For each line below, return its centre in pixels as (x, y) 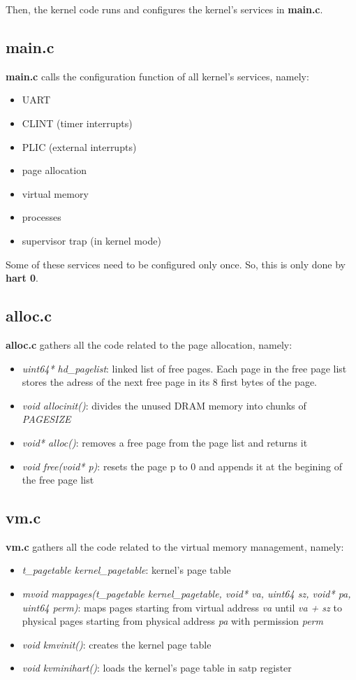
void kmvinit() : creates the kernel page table (117, 644)
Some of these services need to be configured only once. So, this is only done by (176, 264)
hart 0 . (22, 278)
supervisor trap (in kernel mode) (91, 240)
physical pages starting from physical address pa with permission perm (172, 621)
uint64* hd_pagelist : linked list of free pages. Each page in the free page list (184, 368)
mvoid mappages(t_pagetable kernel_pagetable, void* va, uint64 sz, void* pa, (186, 594)
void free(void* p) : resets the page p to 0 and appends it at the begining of (182, 466)
